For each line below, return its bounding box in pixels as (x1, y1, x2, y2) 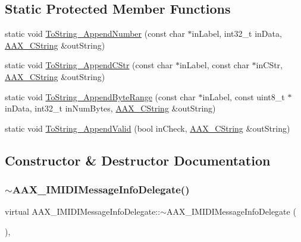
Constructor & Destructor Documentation (5, 151, 271, 169)
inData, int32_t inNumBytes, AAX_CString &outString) (5, 102, 216, 114)
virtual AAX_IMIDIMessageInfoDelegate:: (5, 205, 161, 218)
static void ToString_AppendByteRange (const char (5, 90, 196, 103)
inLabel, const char (179, 59, 249, 71)
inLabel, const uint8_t (202, 90, 285, 103)
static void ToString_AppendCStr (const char (5, 59, 173, 71)
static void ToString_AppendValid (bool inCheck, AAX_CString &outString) (5, 122, 290, 134)
